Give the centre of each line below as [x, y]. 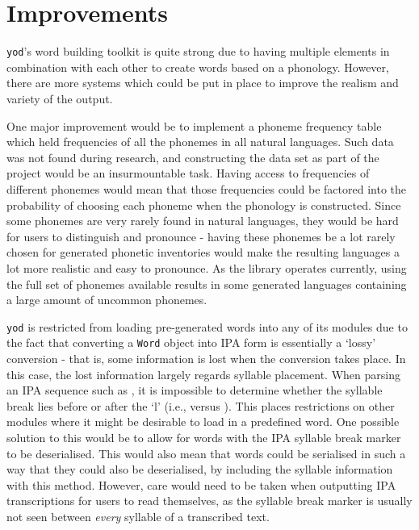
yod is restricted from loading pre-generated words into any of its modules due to [207, 326]
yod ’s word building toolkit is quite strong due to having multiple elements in [198, 51]
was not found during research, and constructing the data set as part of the [193, 157]
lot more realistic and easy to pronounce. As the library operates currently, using [207, 267]
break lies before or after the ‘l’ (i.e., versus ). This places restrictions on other [201, 405]
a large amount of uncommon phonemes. [107, 300]
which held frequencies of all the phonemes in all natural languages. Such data [200, 142]
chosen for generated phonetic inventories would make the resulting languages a [203, 252]
